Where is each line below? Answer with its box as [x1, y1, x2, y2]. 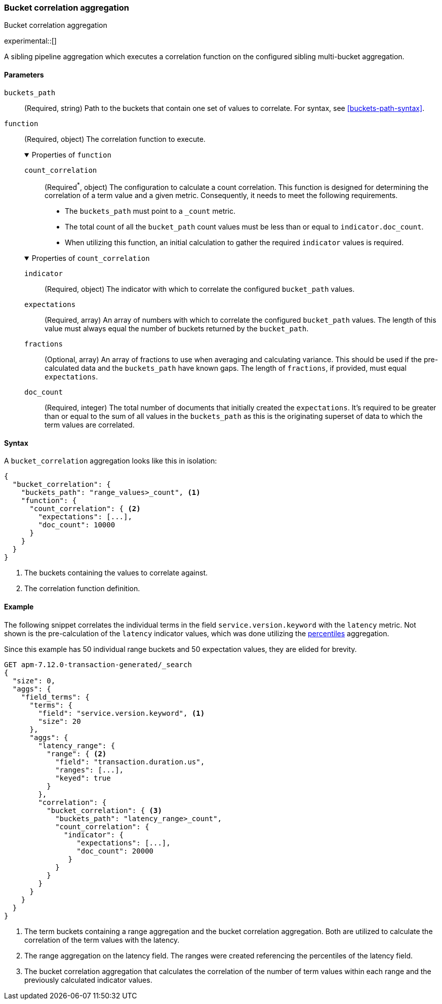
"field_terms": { [21, 692, 90, 701]
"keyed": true [55, 774, 111, 782]
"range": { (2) [47, 749, 107, 758]
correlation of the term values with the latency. [24, 935, 180, 944]
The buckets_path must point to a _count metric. [65, 207, 236, 216]
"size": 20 [38, 717, 81, 725]
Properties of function [31, 150, 111, 159]
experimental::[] [4, 36, 57, 46]
